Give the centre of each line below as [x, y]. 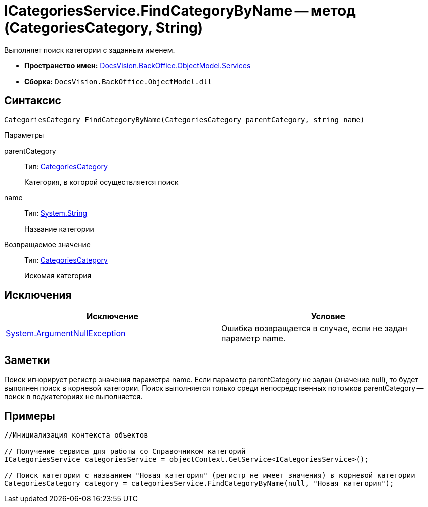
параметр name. [253, 339]
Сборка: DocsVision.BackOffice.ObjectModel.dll [118, 81]
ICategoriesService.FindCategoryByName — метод [180, 11]
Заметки [27, 360]
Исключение [112, 316]
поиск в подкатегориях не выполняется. [73, 397]
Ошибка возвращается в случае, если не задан [314, 329]
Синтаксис [33, 101]
